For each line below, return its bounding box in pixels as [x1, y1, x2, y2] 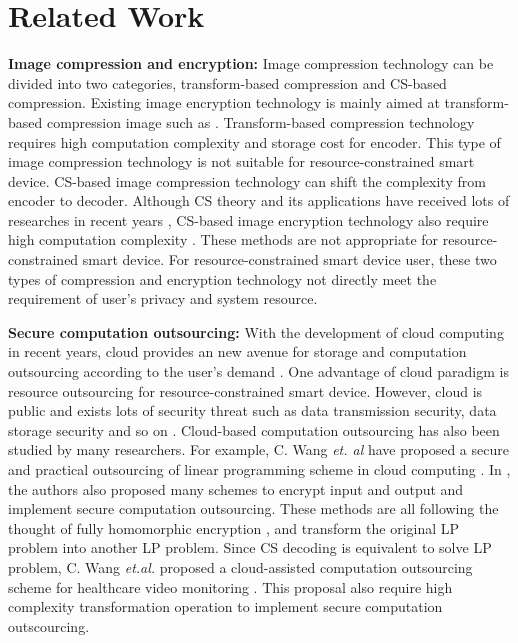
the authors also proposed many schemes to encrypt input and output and [8, 478, 464, 499]
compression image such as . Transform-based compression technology [46, 111, 475, 132]
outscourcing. [8, 615, 90, 636]
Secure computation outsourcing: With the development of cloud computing [8, 321, 504, 342]
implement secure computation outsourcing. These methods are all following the [8, 498, 499, 519]
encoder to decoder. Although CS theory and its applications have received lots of [8, 190, 510, 211]
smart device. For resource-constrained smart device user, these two [82, 249, 497, 270]
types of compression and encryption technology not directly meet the [8, 268, 437, 289]
